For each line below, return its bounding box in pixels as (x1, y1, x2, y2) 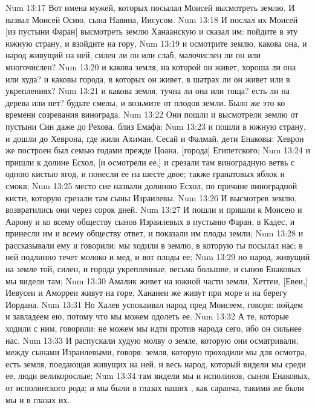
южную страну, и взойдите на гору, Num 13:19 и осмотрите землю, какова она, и (5, 36, 307, 49)
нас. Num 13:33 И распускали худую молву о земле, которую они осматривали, (5, 333, 299, 346)
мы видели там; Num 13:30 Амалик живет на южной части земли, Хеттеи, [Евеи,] (5, 274, 308, 287)
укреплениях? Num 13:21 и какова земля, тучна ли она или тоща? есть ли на (5, 84, 290, 97)
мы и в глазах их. (5, 393, 70, 406)
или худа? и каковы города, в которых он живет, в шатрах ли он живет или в (5, 72, 290, 85)
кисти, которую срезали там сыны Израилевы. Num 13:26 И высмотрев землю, (5, 191, 297, 204)
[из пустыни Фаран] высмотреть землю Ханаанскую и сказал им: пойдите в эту (5, 25, 298, 38)
